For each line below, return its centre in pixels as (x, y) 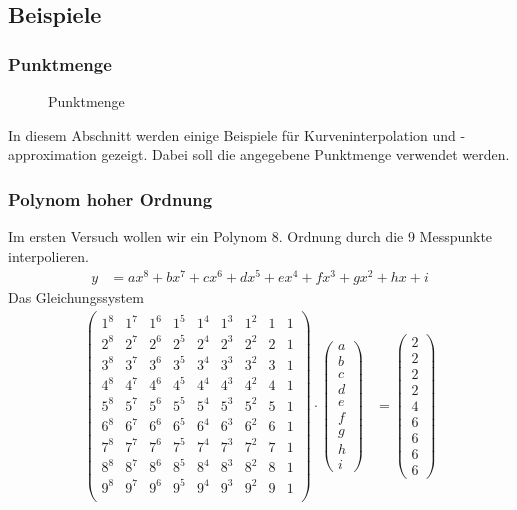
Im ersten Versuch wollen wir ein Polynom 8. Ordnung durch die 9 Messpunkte (250, 236)
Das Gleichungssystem (76, 297)
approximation (52, 154)
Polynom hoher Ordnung (110, 198)
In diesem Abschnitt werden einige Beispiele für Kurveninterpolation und (232, 134)
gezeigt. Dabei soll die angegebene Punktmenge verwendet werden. (305, 154)
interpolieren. (48, 255)
